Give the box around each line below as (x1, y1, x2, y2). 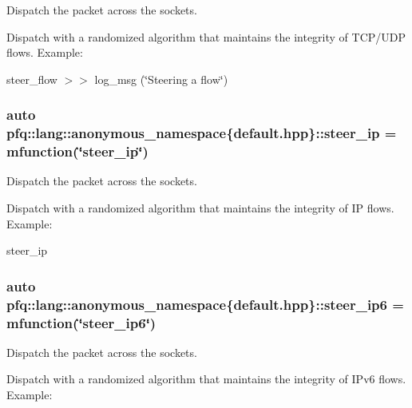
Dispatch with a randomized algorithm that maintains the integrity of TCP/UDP (6, 28, 406, 45)
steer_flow (6, 70, 57, 87)
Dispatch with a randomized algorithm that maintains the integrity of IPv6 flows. (6, 370, 406, 387)
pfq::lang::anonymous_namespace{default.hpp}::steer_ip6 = (6, 294, 404, 314)
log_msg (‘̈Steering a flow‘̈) (94, 70, 228, 87)
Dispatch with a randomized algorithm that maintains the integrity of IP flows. (6, 200, 394, 216)
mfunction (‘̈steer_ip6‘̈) (6, 312, 156, 332)
